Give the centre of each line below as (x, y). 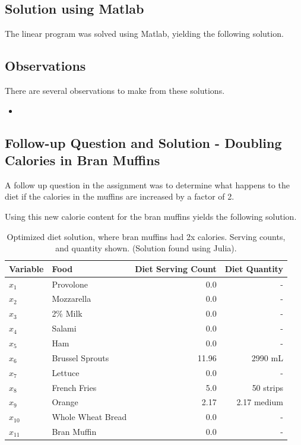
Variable (26, 268)
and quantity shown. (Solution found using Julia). (146, 248)
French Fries (74, 387)
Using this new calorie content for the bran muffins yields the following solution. (151, 216)
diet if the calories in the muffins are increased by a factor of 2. (120, 196)
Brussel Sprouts (80, 357)
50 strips (267, 387)
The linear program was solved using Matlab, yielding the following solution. (144, 34)
